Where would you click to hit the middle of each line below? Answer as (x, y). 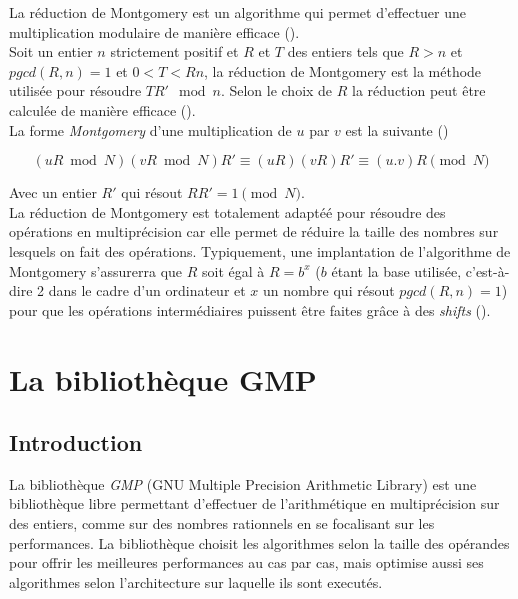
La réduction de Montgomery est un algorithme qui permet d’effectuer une (238, 12)
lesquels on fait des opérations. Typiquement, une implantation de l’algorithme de (260, 250)
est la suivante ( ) (397, 129)
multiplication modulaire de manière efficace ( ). (154, 31)
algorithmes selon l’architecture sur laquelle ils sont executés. (196, 581)
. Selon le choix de (276, 90)
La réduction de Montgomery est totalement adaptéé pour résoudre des (227, 211)
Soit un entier (51, 51)
